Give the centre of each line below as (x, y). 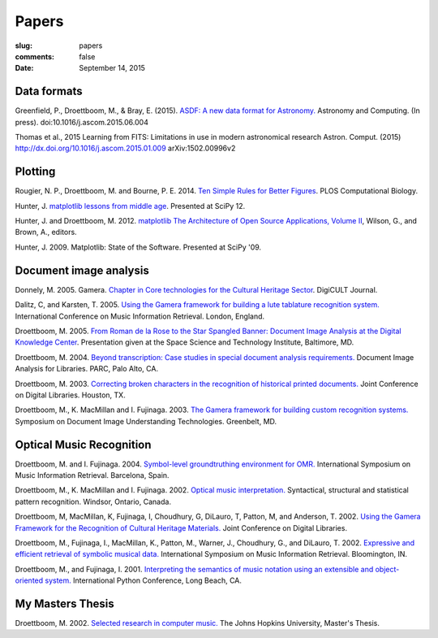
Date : (24, 68)
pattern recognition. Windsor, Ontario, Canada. (93, 501)
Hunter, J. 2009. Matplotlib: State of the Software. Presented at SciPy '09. (138, 247)
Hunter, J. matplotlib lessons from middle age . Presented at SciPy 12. (130, 206)
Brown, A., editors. (46, 232)
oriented (29, 580)
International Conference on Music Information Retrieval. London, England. (140, 316)
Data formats (49, 91)
